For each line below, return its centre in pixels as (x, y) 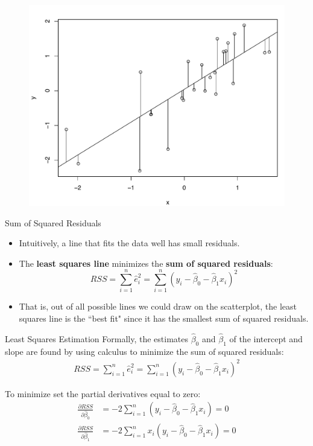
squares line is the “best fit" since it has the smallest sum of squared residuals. (164, 318)
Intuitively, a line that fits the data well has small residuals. (129, 243)
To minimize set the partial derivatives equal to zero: (103, 393)
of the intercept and (266, 338)
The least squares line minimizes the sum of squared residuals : (146, 263)
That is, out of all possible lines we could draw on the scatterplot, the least (158, 306)
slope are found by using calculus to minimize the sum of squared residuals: (144, 351)
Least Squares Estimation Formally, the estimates (96, 338)
